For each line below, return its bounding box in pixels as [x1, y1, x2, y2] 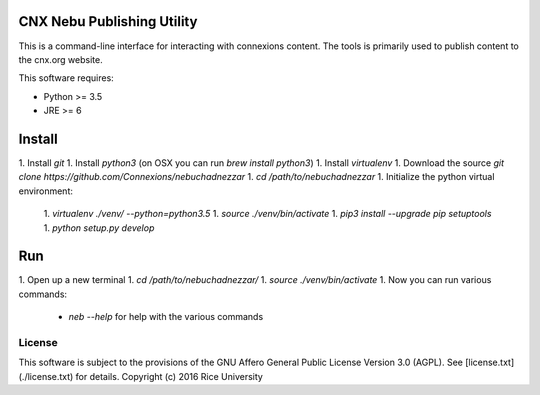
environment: [18, 185, 74, 197]
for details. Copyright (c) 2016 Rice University [75, 370, 264, 382]
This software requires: [18, 72, 114, 84]
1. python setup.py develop [43, 221, 155, 234]
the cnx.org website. [18, 53, 104, 65]
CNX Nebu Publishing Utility [18, 13, 198, 30]
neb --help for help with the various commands [68, 311, 264, 323]
